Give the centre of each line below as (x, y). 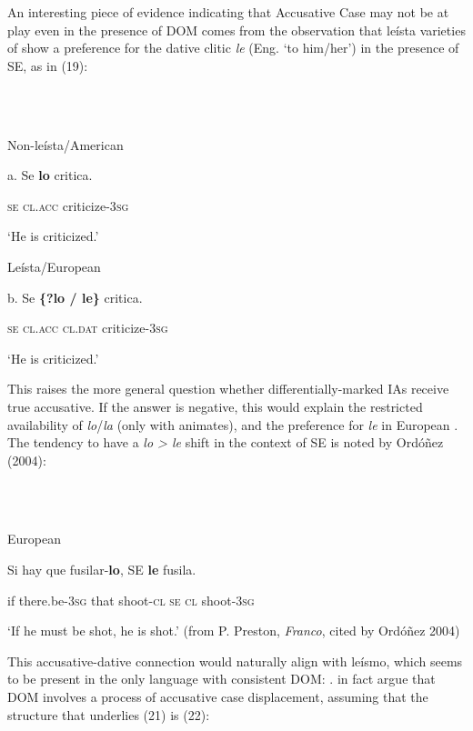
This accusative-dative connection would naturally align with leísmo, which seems (235, 661)
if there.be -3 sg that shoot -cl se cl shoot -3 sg (131, 600)
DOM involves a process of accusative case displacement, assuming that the (218, 697)
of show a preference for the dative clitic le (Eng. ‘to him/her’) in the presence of (233, 48)
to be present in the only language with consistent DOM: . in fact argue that (221, 679)
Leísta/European (54, 266)
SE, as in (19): (48, 65)
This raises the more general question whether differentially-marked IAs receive (228, 389)
